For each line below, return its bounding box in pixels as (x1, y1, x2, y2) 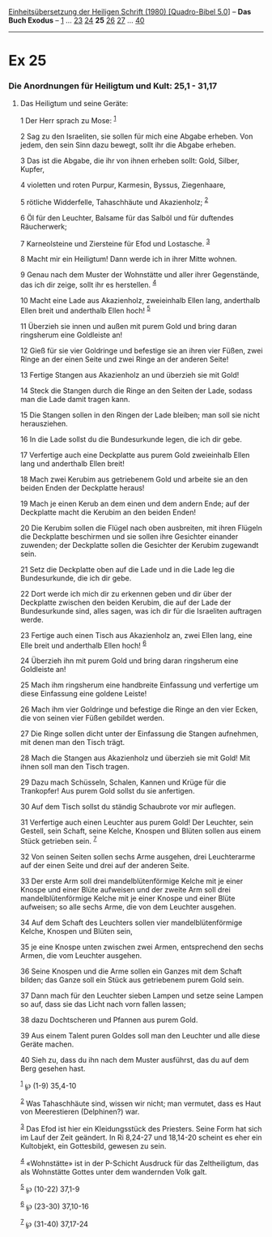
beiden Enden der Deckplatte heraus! (19, 482, 145, 493)
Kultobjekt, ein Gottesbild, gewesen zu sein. (19, 1141, 167, 1151)
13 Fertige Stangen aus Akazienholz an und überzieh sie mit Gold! (19, 370, 240, 379)
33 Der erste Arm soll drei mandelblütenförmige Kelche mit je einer (19, 876, 244, 886)
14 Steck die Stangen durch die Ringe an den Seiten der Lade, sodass (19, 385, 253, 396)
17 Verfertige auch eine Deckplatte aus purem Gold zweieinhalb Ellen (19, 450, 250, 460)
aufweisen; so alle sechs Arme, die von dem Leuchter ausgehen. (19, 902, 236, 912)
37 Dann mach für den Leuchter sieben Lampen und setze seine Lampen (19, 991, 264, 1000)
